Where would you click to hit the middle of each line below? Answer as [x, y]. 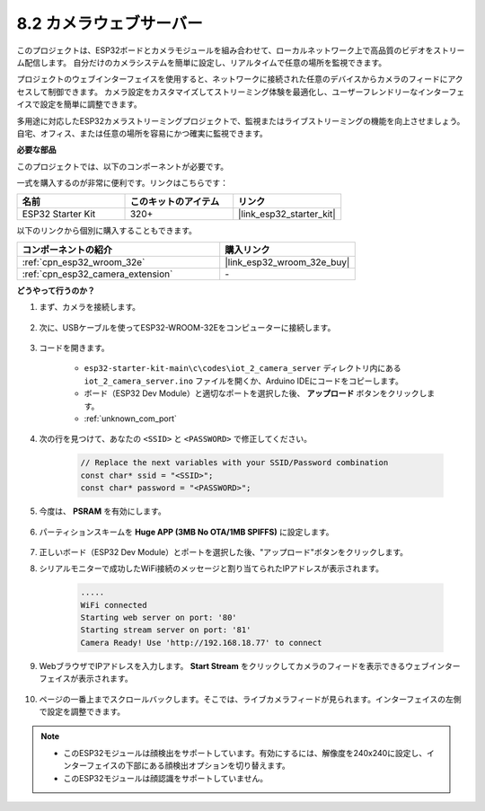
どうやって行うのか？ [56, 290]
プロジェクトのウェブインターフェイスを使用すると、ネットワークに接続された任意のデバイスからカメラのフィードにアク [240, 79]
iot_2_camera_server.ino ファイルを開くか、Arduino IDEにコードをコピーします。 [243, 381]
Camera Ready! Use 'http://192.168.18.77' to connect [201, 643]
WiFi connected [114, 605]
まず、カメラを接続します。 [90, 307]
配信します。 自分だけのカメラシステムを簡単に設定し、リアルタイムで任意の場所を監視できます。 [205, 62]
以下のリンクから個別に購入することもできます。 [107, 231]
